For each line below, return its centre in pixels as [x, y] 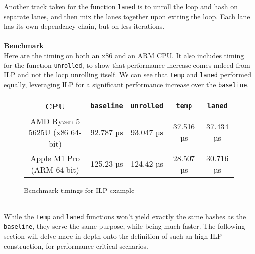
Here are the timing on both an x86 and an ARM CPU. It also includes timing [124, 55]
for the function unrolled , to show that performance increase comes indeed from [127, 65]
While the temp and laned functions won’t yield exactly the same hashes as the [125, 216]
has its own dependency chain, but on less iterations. [84, 26]
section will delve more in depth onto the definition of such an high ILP [113, 236]
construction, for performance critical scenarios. [76, 245]
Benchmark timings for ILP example [79, 190]
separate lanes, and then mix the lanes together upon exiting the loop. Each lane [127, 16]
